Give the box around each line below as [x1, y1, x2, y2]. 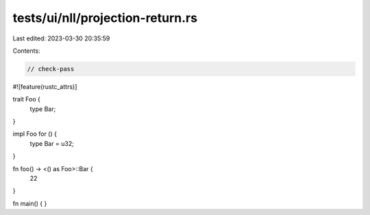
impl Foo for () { [12, 130, 58, 138]
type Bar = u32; [29, 139, 75, 147]
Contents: [12, 47, 40, 55]
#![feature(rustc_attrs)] [12, 82, 77, 90]
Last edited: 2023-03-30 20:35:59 [12, 34, 110, 42]
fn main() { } [12, 199, 47, 207]
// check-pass [27, 65, 75, 73]
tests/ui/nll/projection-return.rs [12, 10, 198, 25]
